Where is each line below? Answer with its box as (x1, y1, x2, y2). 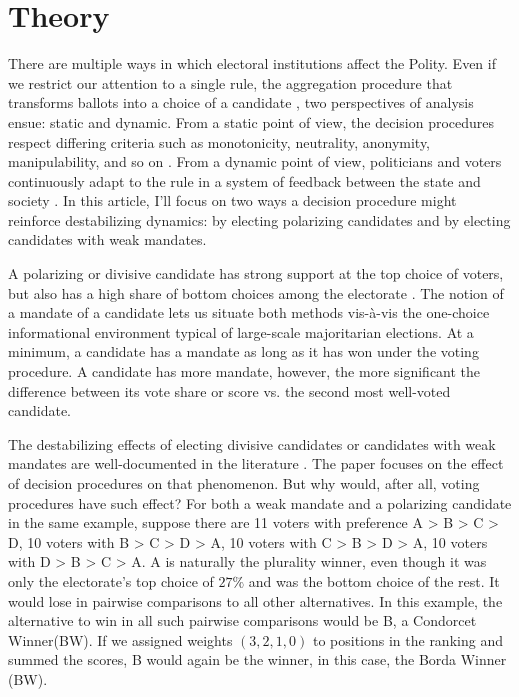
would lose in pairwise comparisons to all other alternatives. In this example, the (8, 590, 503, 611)
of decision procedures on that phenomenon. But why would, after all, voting (8, 473, 480, 493)
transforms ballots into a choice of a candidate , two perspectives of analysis (8, 92, 474, 113)
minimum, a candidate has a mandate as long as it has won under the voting (8, 341, 479, 362)
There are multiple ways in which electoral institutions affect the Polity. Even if (8, 53, 496, 74)
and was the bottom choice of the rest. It (248, 570, 500, 591)
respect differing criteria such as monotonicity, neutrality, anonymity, (8, 131, 431, 152)
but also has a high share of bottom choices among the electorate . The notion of (8, 282, 504, 303)
